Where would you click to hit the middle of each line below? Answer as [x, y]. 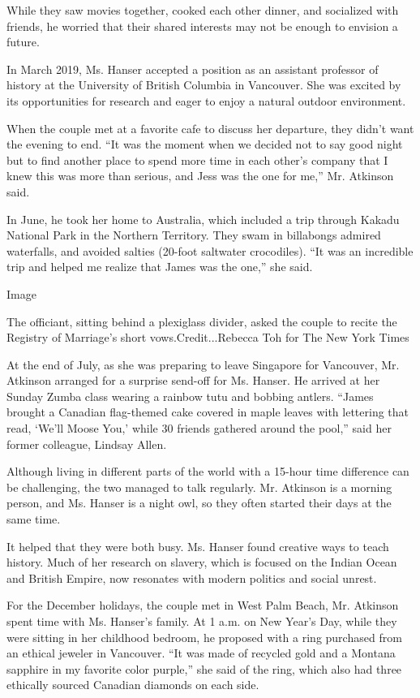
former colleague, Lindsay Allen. [87, 444]
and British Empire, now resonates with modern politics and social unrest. [192, 577]
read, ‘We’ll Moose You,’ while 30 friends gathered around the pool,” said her [199, 428]
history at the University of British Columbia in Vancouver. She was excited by [204, 85]
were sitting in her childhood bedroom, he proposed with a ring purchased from [204, 637]
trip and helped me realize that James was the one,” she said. [160, 267]
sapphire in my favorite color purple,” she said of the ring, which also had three [204, 668]
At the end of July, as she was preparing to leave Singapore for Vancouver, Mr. [203, 364]
